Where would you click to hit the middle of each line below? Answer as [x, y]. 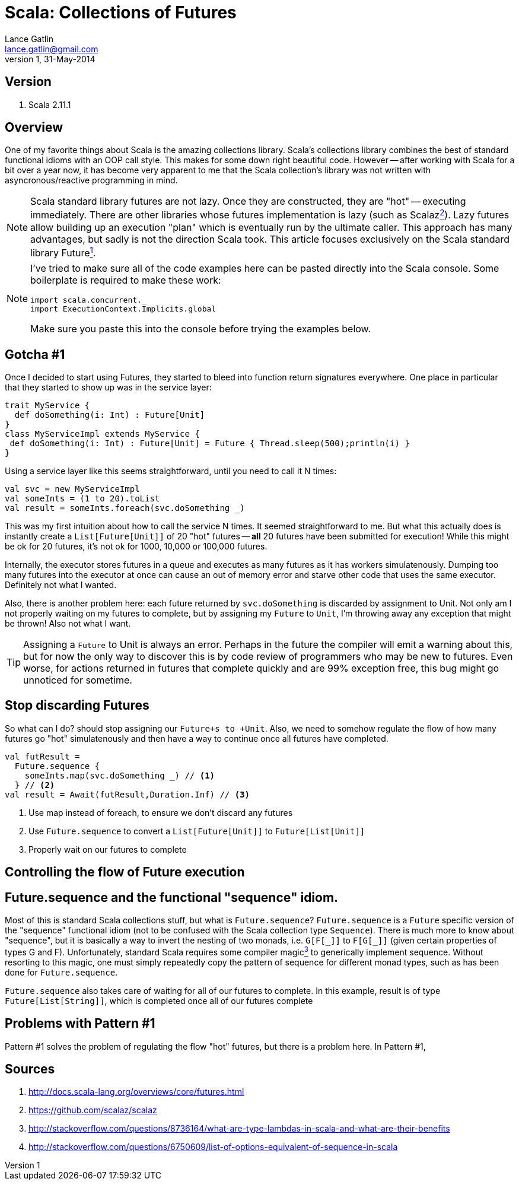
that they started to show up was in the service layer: [108, 387]
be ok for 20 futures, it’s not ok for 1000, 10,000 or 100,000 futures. [136, 546]
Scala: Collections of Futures [121, 12]
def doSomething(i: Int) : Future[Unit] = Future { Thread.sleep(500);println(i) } [210, 443]
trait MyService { [47, 405]
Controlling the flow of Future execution [125, 872]
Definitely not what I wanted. [61, 584]
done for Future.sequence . [61, 972]
